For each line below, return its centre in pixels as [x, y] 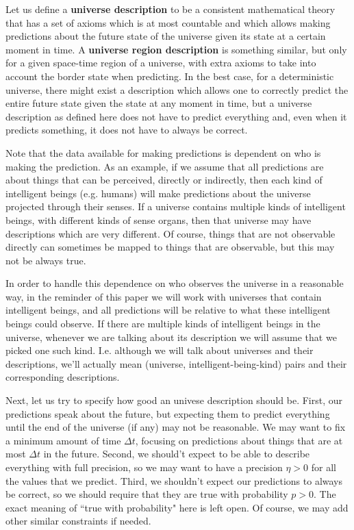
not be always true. [46, 260]
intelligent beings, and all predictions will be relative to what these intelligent [168, 310]
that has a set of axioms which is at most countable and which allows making [168, 22]
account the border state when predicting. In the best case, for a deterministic [170, 76]
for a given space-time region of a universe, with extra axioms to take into [161, 63]
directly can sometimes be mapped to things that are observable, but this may [170, 247]
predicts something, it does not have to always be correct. [127, 130]
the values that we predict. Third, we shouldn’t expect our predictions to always [174, 480]
